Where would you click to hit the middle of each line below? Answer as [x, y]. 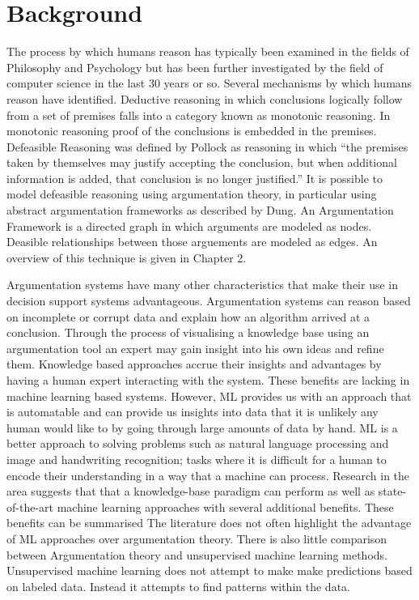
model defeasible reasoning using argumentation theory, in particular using [192, 194]
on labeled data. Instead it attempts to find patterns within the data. [178, 586]
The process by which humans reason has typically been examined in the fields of [208, 51]
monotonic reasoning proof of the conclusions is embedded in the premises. [192, 131]
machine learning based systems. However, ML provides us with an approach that [209, 396]
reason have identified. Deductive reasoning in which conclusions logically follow [205, 98]
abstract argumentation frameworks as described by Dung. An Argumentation [200, 210]
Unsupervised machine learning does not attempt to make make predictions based [209, 570]
